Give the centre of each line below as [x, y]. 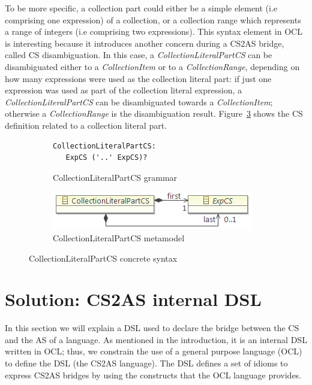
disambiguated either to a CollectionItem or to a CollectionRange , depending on [152, 66]
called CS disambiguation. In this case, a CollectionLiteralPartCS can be [139, 55]
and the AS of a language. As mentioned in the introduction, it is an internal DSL [156, 339]
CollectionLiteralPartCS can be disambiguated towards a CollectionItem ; [139, 101]
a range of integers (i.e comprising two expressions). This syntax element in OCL [154, 31]
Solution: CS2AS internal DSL [133, 299]
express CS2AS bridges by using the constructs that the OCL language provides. [153, 375]
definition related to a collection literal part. [86, 125]
